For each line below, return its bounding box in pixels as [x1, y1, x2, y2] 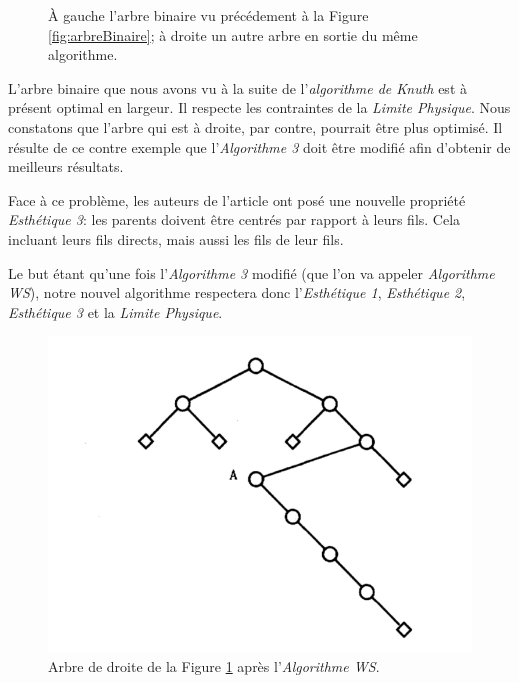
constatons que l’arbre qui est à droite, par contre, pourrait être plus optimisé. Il [8, 116, 503, 137]
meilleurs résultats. [8, 156, 124, 177]
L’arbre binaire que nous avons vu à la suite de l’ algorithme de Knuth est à [8, 77, 467, 98]
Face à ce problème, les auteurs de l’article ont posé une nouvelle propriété [8, 189, 466, 210]
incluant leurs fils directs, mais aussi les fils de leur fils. [8, 228, 344, 249]
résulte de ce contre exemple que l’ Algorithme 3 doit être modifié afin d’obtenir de [8, 136, 511, 157]
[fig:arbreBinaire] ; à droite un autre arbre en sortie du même [48, 24, 418, 45]
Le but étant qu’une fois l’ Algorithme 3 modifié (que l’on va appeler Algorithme [8, 262, 495, 283]
